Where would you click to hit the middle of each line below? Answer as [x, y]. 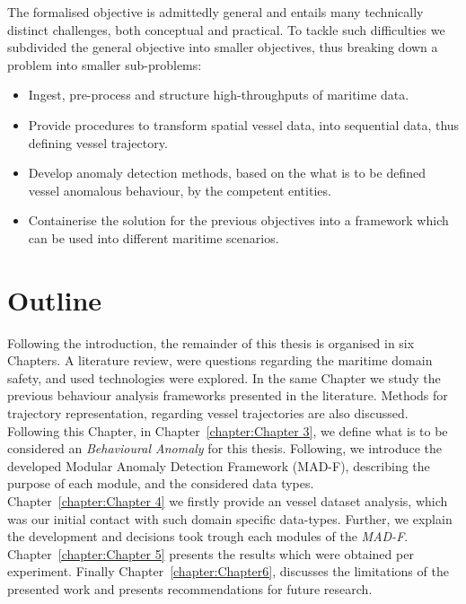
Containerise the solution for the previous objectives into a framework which [238, 220]
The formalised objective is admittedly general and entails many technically [215, 12]
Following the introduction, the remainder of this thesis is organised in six [211, 342]
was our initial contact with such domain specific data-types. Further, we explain [230, 518]
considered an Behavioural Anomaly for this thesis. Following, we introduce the [225, 448]
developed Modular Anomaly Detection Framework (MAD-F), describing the [219, 465]
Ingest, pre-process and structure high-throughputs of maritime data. [219, 95]
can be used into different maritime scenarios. [154, 237]
